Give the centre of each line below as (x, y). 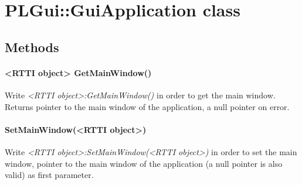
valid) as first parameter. (49, 175)
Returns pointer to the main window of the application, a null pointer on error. (147, 106)
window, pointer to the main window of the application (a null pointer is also (144, 163)
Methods (32, 47)
